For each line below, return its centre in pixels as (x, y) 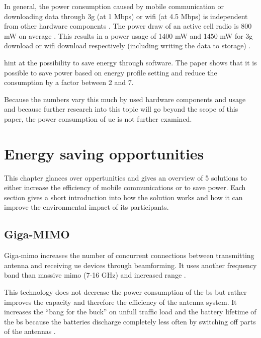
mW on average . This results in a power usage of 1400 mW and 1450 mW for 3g (128, 35)
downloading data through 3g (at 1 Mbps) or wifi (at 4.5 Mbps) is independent (126, 16)
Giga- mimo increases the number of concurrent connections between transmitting (129, 255)
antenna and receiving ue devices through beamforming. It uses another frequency (130, 265)
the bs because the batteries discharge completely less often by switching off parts (130, 321)
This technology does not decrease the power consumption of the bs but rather (125, 292)
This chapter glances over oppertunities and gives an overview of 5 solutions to (125, 177)
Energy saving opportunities (104, 153)
